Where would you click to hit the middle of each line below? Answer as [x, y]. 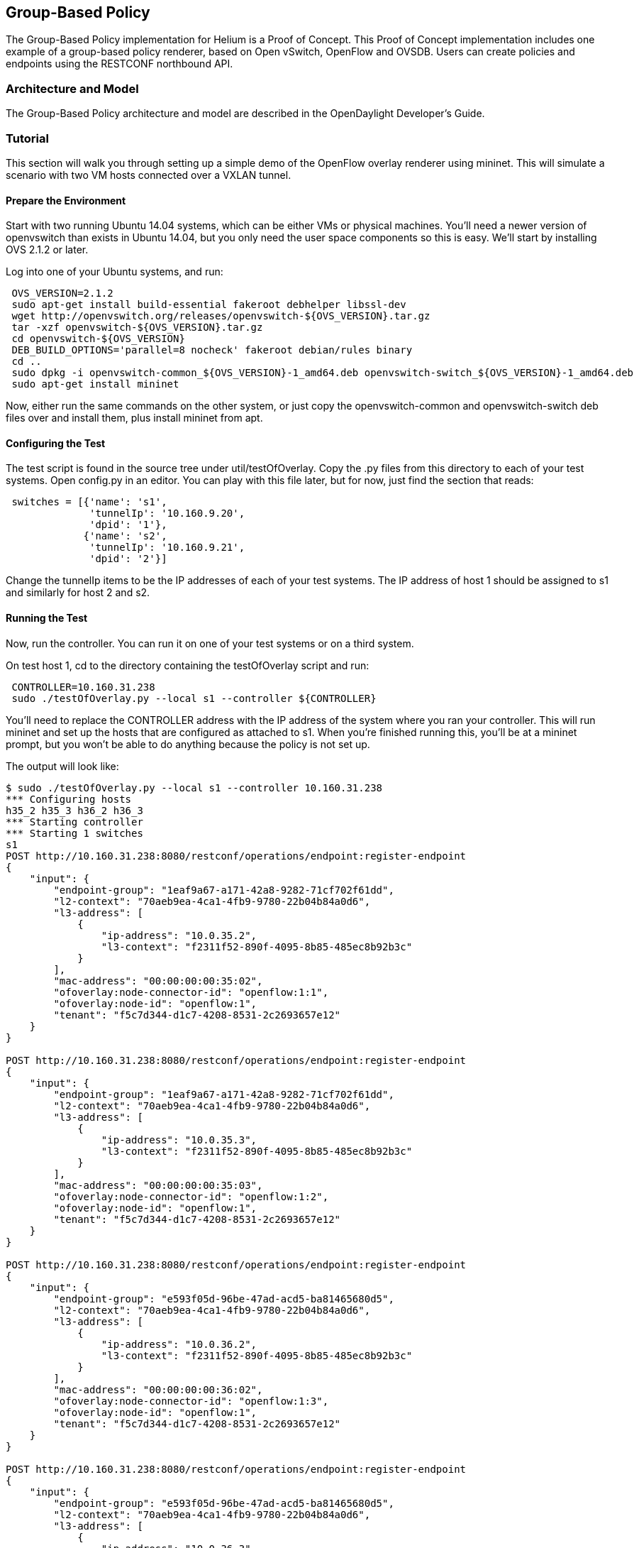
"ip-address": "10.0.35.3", [179, 1140]
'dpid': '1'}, [128, 525]
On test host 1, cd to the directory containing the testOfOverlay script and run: [188, 665]
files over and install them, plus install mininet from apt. [134, 418]
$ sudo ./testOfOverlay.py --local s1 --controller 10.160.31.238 [194, 787]
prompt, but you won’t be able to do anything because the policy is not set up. [188, 744]
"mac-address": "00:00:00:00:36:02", [158, 1389]
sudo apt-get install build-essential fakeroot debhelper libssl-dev [209, 305]
